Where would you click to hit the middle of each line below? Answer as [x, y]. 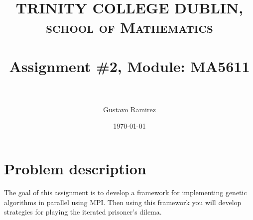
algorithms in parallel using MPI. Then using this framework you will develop [123, 202]
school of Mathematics [129, 27]
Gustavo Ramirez [129, 109]
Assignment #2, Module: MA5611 [129, 66]
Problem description [75, 169]
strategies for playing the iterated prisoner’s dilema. [83, 212]
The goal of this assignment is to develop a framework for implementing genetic [126, 192]
